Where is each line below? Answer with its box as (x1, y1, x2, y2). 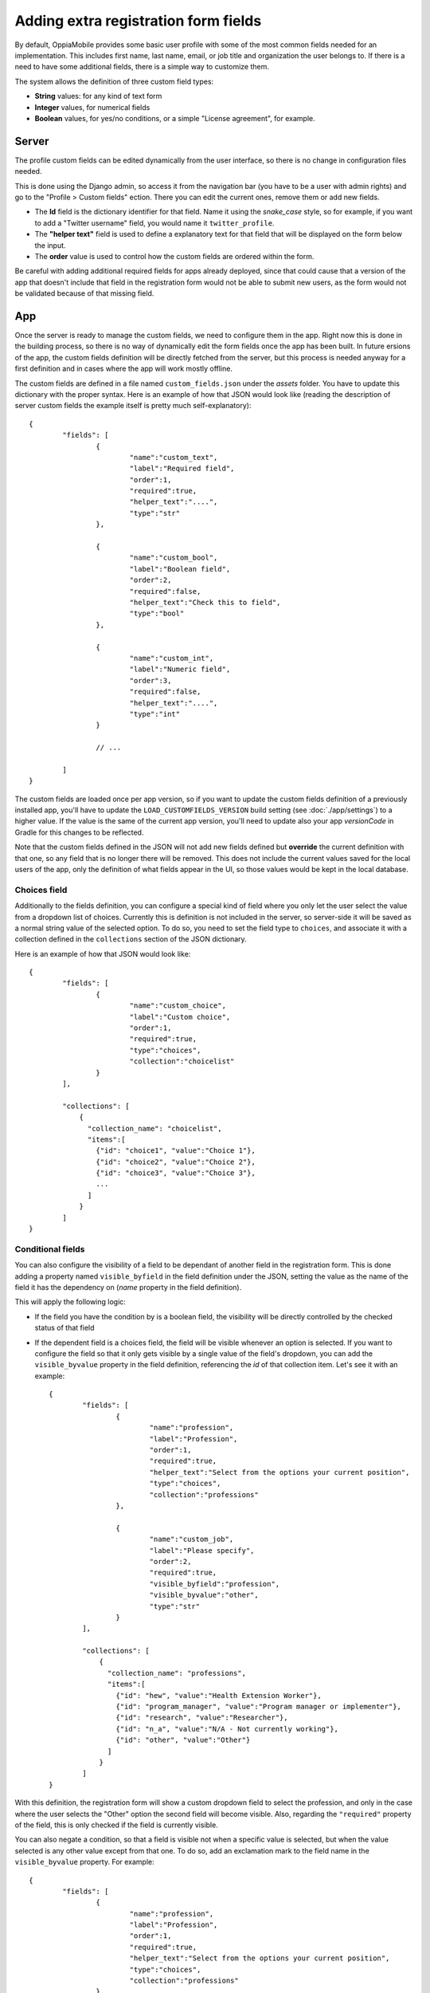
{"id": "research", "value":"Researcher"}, (115, 1713, 288, 1722)
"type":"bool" (129, 609, 185, 618)
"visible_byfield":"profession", (149, 1579, 280, 1588)
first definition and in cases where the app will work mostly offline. (14, 364, 233, 374)
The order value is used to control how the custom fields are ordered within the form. (34, 251, 315, 261)
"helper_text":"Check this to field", (129, 598, 281, 607)
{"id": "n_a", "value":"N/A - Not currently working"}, (115, 1724, 338, 1733)
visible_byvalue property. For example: (14, 1857, 154, 1867)
